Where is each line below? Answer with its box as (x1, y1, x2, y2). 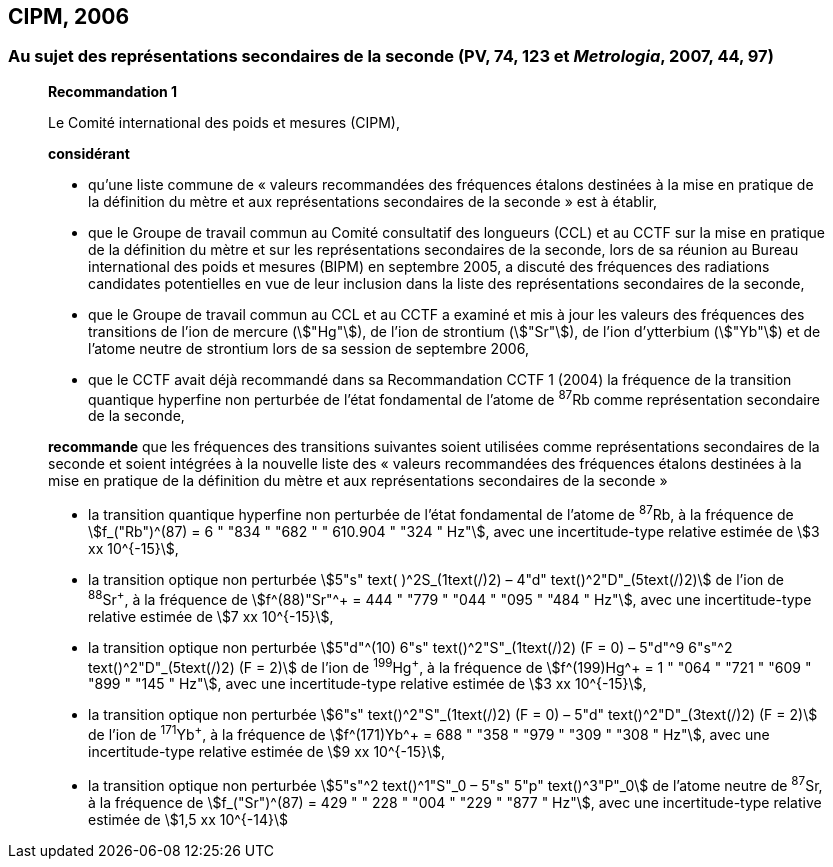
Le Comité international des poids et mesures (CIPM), (48, 113, 400, 131)
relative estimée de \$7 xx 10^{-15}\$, (88, 607, 334, 625)
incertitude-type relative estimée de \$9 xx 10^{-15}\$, (88, 743, 445, 761)
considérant (48, 144, 130, 162)
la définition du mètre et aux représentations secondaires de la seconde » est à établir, (88, 192, 658, 210)
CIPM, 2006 (8, 4, 130, 29)
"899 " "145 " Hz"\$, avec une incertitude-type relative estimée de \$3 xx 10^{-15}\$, (88, 675, 647, 693)
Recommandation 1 (48, 82, 178, 100)
